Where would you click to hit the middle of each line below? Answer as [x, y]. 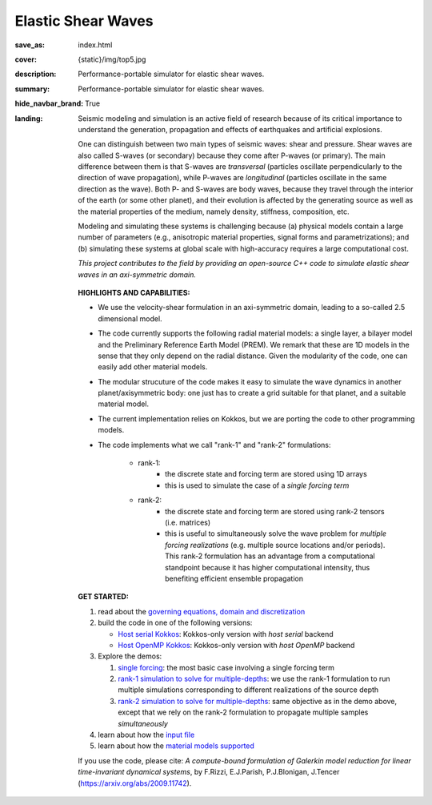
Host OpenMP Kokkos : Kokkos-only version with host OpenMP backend [236, 645]
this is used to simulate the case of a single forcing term [257, 485]
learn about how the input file [146, 735]
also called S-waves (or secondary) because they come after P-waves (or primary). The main [232, 155]
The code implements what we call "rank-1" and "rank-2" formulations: [214, 445]
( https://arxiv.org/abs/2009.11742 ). [135, 783]
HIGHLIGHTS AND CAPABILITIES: [134, 292]
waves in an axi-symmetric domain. [137, 274]
